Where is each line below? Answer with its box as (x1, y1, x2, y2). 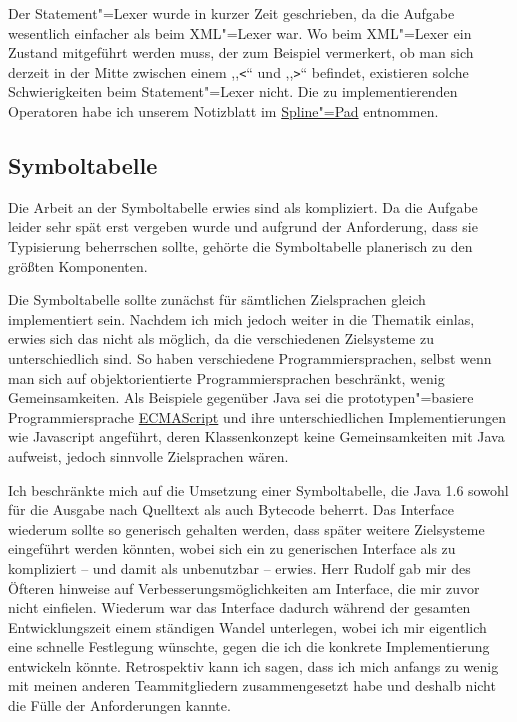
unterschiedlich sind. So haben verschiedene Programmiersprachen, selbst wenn (8, 347, 492, 368)
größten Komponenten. (8, 255, 148, 276)
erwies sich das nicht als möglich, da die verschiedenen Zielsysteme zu (8, 328, 434, 349)
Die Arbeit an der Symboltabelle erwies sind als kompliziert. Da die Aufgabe (8, 196, 478, 217)
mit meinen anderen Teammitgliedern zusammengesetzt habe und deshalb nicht (8, 675, 496, 696)
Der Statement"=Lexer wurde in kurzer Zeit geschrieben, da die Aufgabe (8, 3, 455, 23)
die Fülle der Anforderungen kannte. (8, 695, 231, 716)
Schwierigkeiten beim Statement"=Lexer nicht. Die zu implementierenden (8, 81, 458, 102)
